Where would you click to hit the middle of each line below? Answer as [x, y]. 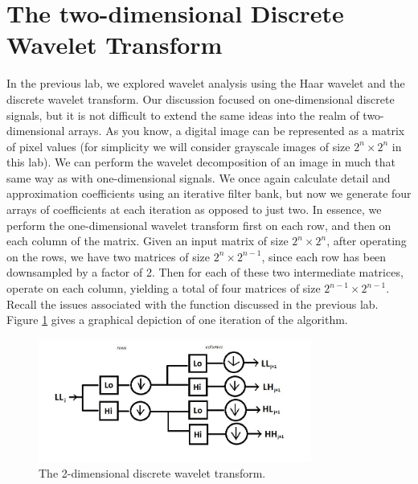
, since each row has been [324, 256]
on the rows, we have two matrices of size [109, 256]
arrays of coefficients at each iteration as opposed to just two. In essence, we [194, 209]
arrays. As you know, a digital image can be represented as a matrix [237, 131]
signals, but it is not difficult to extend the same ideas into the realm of [183, 115]
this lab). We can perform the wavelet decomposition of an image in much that [201, 162]
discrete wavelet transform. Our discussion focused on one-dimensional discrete [201, 98]
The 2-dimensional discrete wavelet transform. [152, 472]
